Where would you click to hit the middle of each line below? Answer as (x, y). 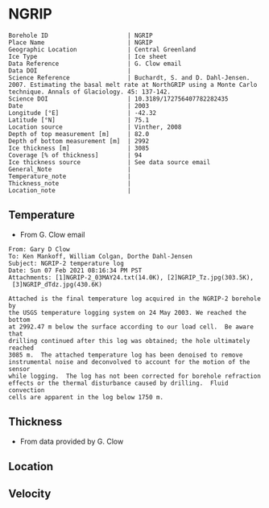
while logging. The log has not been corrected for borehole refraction (135, 376)
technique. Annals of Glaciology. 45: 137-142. (90, 92)
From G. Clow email (52, 234)
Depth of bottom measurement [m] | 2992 (79, 141)
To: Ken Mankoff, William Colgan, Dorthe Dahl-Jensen (101, 256)
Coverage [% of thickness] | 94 (75, 155)
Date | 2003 (79, 105)
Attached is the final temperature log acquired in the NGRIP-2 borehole (135, 299)
